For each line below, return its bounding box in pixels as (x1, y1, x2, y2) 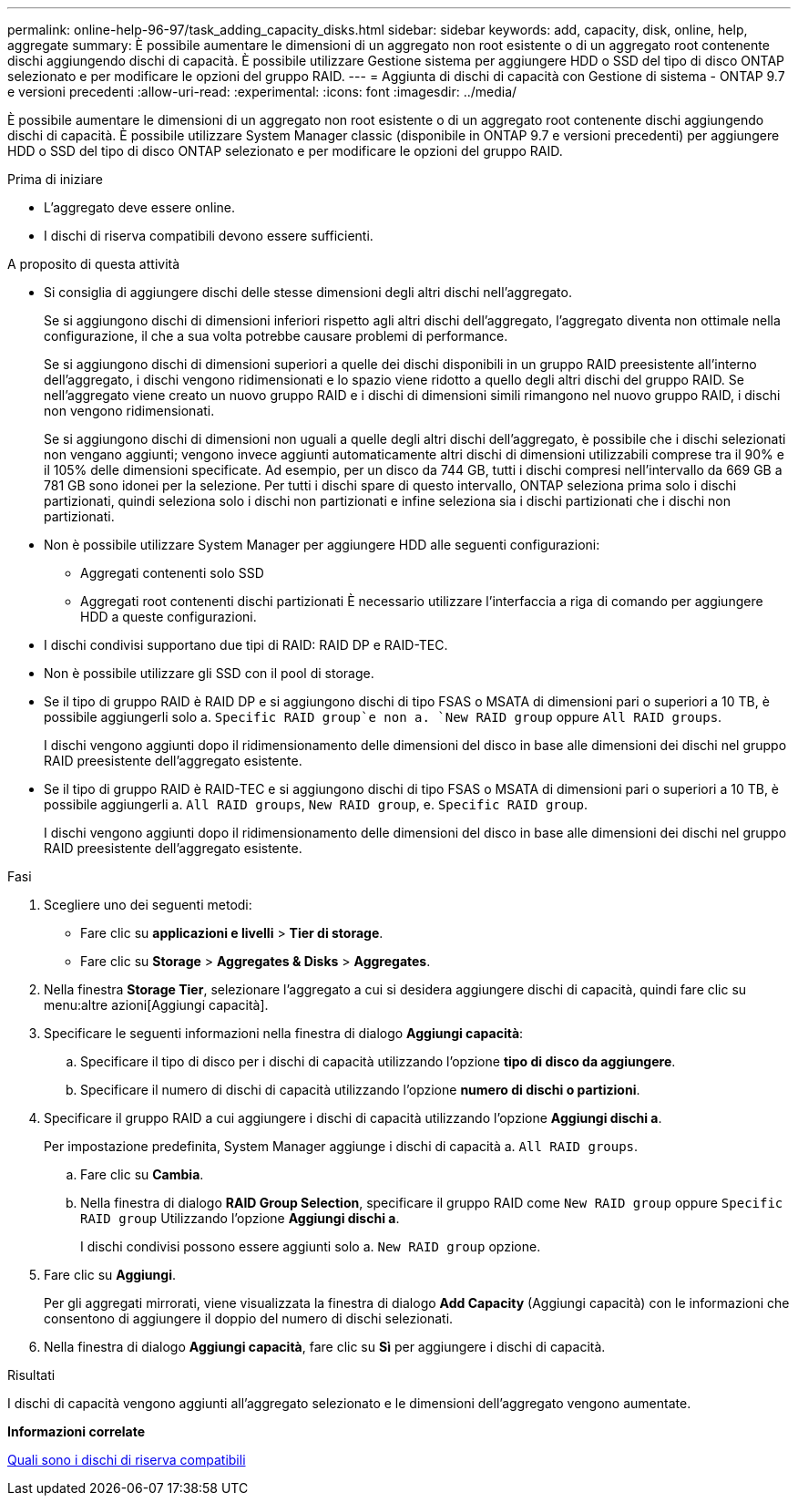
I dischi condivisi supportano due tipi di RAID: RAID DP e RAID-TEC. (44, 637, 448, 653)
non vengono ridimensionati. (44, 403, 215, 418)
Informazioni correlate (7, 1424, 146, 1439)
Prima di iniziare (7, 171, 103, 187)
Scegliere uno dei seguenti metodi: (44, 897, 252, 912)
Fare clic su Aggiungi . (44, 1267, 176, 1282)
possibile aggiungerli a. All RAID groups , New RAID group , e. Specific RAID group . (44, 797, 588, 812)
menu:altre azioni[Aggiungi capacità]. (44, 997, 269, 1013)
